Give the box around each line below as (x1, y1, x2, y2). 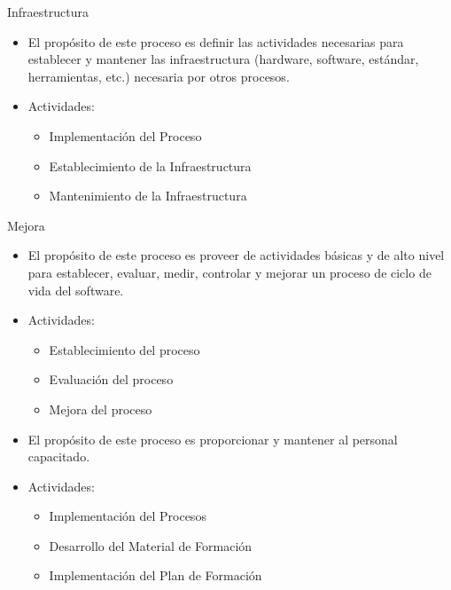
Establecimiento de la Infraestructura (49, 156, 252, 175)
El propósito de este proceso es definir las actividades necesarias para (27, 32, 404, 51)
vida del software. (27, 280, 124, 299)
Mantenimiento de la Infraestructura (49, 186, 247, 205)
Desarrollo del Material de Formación (49, 536, 253, 555)
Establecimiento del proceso (49, 340, 200, 358)
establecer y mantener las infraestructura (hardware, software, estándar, (27, 50, 419, 68)
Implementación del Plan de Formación (49, 566, 262, 585)
